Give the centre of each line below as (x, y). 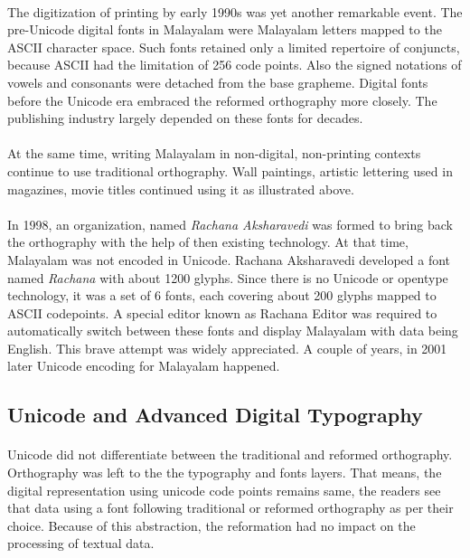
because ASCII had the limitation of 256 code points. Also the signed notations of (235, 65)
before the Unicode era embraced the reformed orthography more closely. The (222, 100)
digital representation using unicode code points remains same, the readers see (224, 490)
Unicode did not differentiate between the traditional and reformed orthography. (230, 454)
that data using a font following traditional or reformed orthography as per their (230, 508)
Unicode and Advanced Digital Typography (215, 415)
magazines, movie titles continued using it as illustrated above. (181, 189)
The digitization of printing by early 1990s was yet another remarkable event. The (235, 11)
